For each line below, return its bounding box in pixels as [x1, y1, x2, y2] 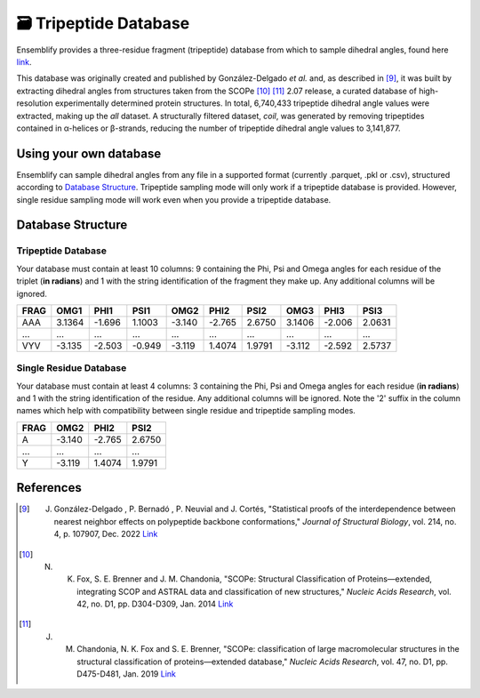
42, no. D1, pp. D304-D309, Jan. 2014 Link [76, 598, 234, 609]
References [16, 480, 82, 495]
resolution [16, 98, 53, 108]
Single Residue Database [16, 362, 127, 374]
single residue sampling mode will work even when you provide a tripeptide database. [16, 194, 332, 205]
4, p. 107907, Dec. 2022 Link [53, 529, 158, 540]
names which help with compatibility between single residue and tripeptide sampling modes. [16, 405, 356, 416]
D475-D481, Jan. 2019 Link [76, 669, 177, 679]
